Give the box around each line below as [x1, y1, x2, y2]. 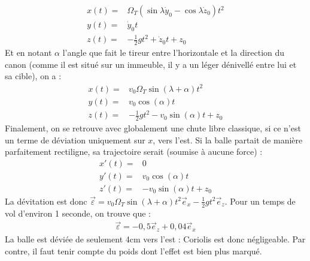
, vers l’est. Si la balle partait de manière [153, 133, 303, 146]
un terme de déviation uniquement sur [5, 133, 145, 146]
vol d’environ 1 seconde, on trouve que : [5, 206, 151, 219]
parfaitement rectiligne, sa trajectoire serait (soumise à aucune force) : [5, 145, 263, 158]
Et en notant [5, 46, 52, 59]
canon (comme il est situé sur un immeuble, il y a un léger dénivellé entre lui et [5, 58, 297, 70]
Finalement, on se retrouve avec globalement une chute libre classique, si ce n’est [5, 121, 301, 134]
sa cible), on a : [5, 70, 62, 82]
